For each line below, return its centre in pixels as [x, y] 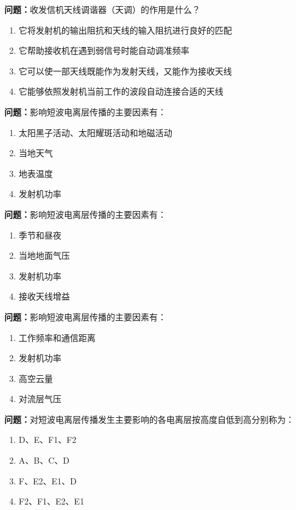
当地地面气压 [44, 255]
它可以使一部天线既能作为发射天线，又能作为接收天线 [125, 70]
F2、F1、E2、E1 [51, 501]
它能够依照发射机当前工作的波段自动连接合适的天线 [121, 91]
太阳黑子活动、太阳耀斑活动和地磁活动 [95, 132]
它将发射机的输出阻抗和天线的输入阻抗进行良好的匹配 [125, 30]
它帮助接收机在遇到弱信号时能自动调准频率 [104, 50]
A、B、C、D [44, 460]
